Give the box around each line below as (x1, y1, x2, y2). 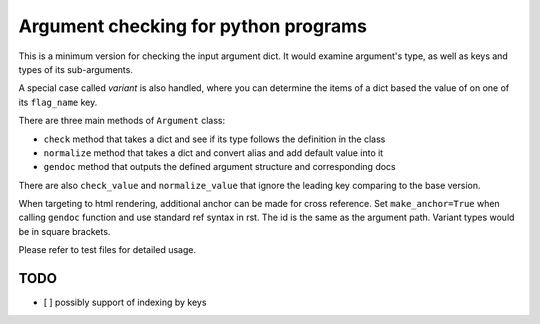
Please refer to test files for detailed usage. (18, 244, 197, 256)
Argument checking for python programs (18, 15, 367, 37)
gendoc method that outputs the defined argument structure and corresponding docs (43, 161, 396, 173)
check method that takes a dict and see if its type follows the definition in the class (43, 133, 386, 145)
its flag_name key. (18, 96, 98, 108)
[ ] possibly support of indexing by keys (43, 296, 207, 309)
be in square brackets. (18, 225, 111, 237)
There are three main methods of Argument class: (18, 115, 226, 127)
